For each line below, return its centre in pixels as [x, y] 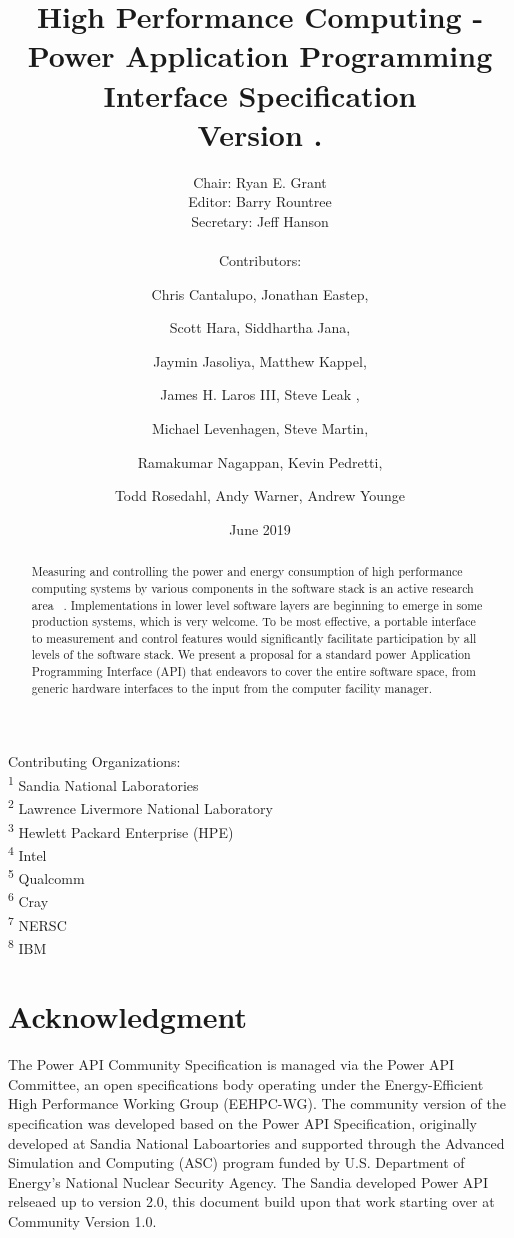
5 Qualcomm [46, 876]
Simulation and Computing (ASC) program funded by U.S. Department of [236, 1162]
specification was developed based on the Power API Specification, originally [242, 1122]
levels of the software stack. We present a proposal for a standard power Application [251, 654]
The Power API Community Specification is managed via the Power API [231, 1064]
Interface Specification [260, 94]
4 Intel [27, 853]
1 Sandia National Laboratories [103, 783]
